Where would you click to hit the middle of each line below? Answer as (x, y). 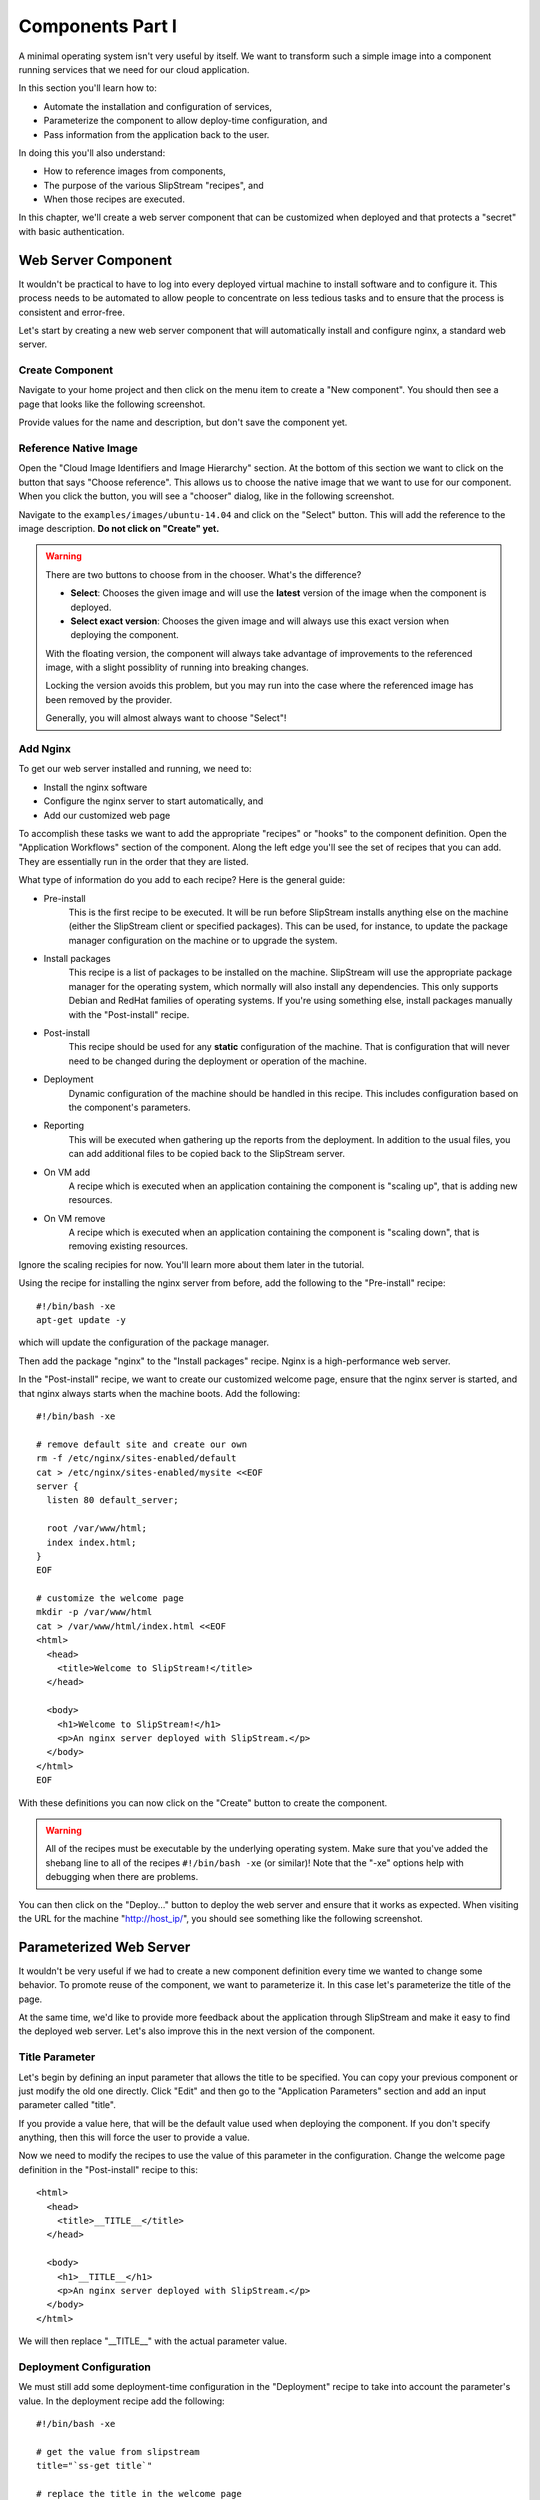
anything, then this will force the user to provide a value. (134, 2137)
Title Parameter (57, 2057)
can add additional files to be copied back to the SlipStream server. (206, 1154)
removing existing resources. (128, 1246)
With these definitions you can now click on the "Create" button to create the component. (203, 1802)
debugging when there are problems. (122, 1877)
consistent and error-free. (71, 312)
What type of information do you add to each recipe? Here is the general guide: (182, 880)
